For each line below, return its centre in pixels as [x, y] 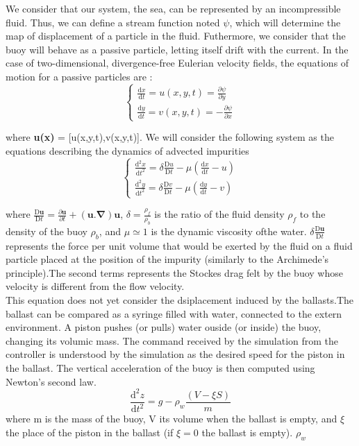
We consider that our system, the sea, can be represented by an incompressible [173, 8]
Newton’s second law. [51, 381]
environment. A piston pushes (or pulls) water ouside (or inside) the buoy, [164, 327]
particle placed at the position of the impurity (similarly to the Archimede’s [167, 259]
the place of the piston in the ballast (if [90, 432]
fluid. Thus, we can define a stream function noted [113, 22]
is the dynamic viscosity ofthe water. [229, 231]
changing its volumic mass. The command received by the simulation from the [172, 340]
